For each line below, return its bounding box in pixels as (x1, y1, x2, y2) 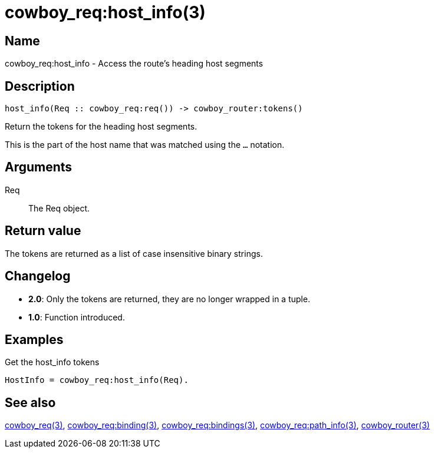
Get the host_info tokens (5, 357, 100, 368)
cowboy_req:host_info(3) (5, 2, 206, 22)
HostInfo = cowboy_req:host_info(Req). (5, 375, 189, 385)
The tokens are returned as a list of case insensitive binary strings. (5, 248, 263, 259)
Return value (5, 223, 81, 239)
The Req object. (28, 203, 90, 213)
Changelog (5, 269, 71, 284)
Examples (5, 332, 64, 347)
